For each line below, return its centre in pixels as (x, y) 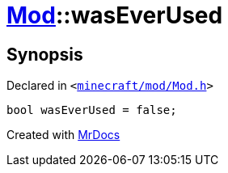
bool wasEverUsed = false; (92, 110)
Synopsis (45, 54)
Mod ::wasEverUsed (115, 15)
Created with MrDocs (63, 135)
